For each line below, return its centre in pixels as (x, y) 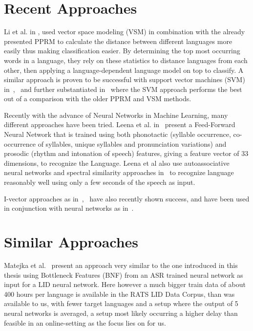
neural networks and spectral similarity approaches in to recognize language (119, 172)
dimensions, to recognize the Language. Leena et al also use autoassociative (117, 163)
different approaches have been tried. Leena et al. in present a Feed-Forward (120, 124)
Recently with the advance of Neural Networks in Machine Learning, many (116, 115)
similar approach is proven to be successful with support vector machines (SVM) (125, 79)
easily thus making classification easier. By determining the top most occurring (122, 51)
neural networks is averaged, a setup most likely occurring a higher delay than (121, 313)
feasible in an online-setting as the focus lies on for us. (85, 322)
